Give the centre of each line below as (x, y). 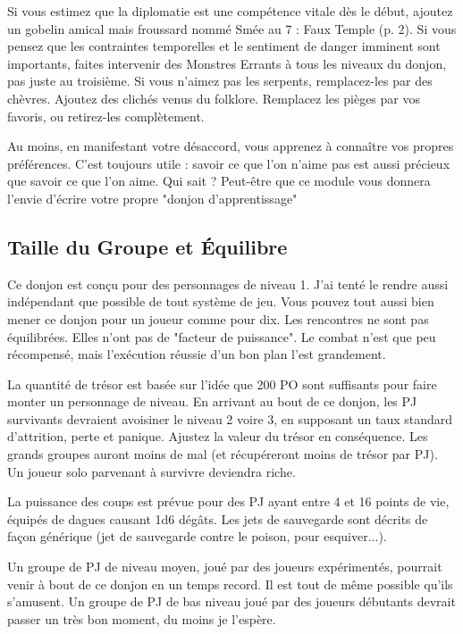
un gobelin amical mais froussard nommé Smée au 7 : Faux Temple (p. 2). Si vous (232, 28)
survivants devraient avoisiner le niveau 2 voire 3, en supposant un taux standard (230, 418)
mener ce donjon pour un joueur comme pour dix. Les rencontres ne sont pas (218, 318)
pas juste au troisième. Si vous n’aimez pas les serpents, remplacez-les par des (220, 81)
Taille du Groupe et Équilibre (147, 246)
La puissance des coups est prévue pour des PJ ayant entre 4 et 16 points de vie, (228, 501)
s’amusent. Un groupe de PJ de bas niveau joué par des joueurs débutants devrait (231, 601)
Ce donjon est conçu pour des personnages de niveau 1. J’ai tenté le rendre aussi (228, 284)
